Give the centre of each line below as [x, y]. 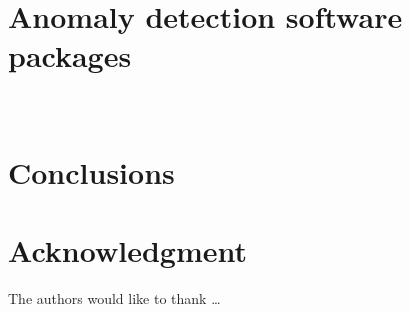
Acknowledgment [127, 250]
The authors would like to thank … [114, 298]
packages [70, 55]
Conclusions [91, 172]
